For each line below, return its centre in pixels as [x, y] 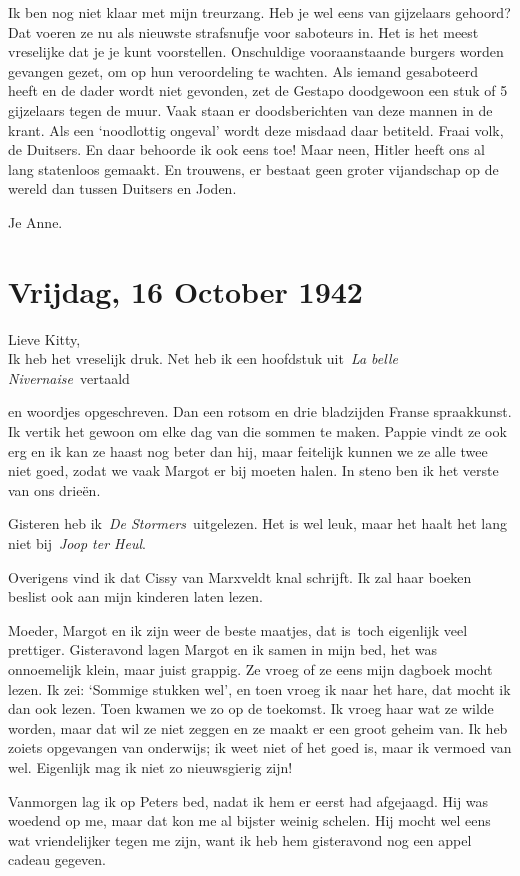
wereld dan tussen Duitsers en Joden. [122, 188]
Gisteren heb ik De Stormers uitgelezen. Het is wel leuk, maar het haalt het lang [258, 523]
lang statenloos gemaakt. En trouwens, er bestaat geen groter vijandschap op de [253, 168]
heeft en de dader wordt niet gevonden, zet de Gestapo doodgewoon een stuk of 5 [258, 90]
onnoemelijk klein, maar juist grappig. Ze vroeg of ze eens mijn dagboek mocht [250, 668]
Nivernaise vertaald [69, 377]
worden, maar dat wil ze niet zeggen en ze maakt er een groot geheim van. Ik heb [258, 727]
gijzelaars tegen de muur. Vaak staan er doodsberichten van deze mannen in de [250, 109]
